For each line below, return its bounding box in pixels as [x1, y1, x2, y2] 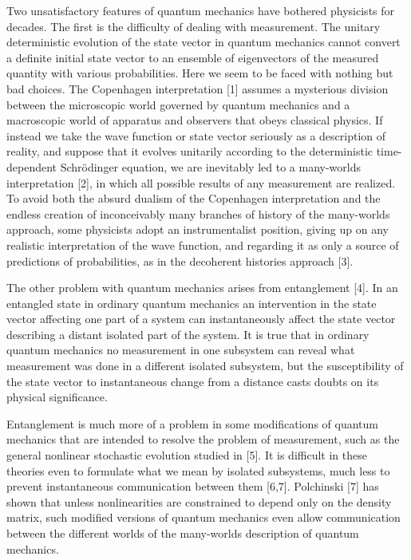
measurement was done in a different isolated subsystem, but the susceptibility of [6, 357, 404, 374]
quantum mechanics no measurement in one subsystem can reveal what [6, 341, 355, 358]
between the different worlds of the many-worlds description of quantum [6, 525, 359, 541]
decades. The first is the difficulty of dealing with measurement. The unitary [6, 18, 381, 34]
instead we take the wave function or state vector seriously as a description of [6, 127, 386, 144]
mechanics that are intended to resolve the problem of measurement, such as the [6, 431, 400, 448]
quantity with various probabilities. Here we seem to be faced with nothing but [6, 65, 393, 81]
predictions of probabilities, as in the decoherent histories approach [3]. [6, 252, 354, 269]
